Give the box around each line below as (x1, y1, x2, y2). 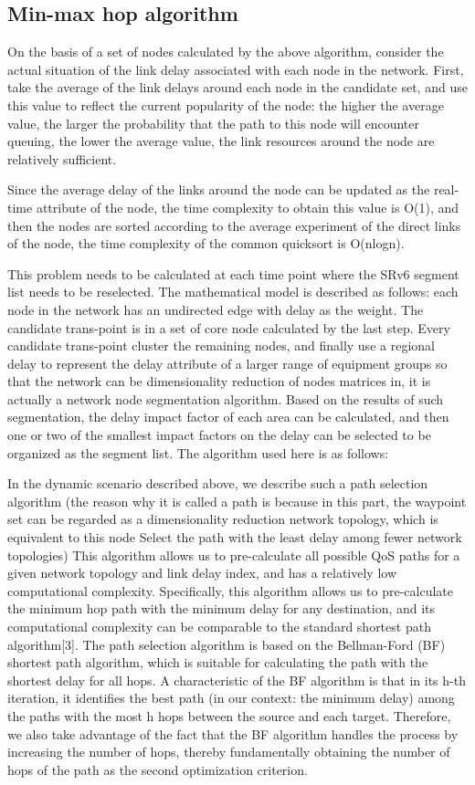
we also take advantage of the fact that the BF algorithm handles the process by (7, 724, 459, 743)
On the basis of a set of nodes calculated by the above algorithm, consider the (7, 42, 444, 61)
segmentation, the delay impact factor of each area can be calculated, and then (7, 407, 449, 426)
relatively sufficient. (7, 149, 117, 168)
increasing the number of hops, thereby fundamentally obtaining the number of (7, 742, 450, 761)
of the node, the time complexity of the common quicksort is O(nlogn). (7, 234, 405, 253)
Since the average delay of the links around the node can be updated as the (7, 180, 430, 199)
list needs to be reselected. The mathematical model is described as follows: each (7, 282, 459, 301)
